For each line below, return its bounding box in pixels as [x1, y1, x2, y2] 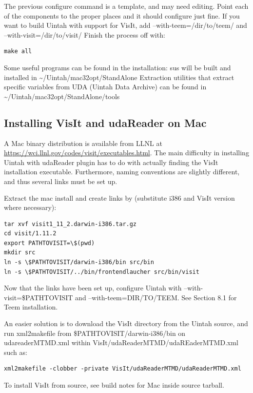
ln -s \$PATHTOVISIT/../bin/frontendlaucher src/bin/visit [4, 268, 199, 275]
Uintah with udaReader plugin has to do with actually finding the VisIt [4, 157, 218, 167]
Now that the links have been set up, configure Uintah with [4, 283, 182, 293]
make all [4, 48, 32, 55]
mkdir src [4, 249, 36, 256]
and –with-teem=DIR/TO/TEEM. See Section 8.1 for [75, 292, 237, 302]
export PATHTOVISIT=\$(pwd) [4, 239, 95, 247]
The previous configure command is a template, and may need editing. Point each [4, 1, 249, 11]
